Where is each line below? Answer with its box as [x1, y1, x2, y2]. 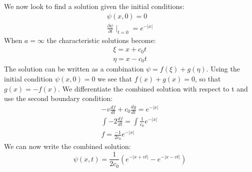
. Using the [206, 63, 240, 74]
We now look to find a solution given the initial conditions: [4, 1, 184, 11]
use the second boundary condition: [4, 93, 113, 103]
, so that [194, 73, 221, 83]
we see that [97, 73, 132, 83]
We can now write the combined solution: [4, 141, 131, 151]
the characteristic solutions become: [46, 34, 156, 45]
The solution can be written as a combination [4, 63, 144, 74]
